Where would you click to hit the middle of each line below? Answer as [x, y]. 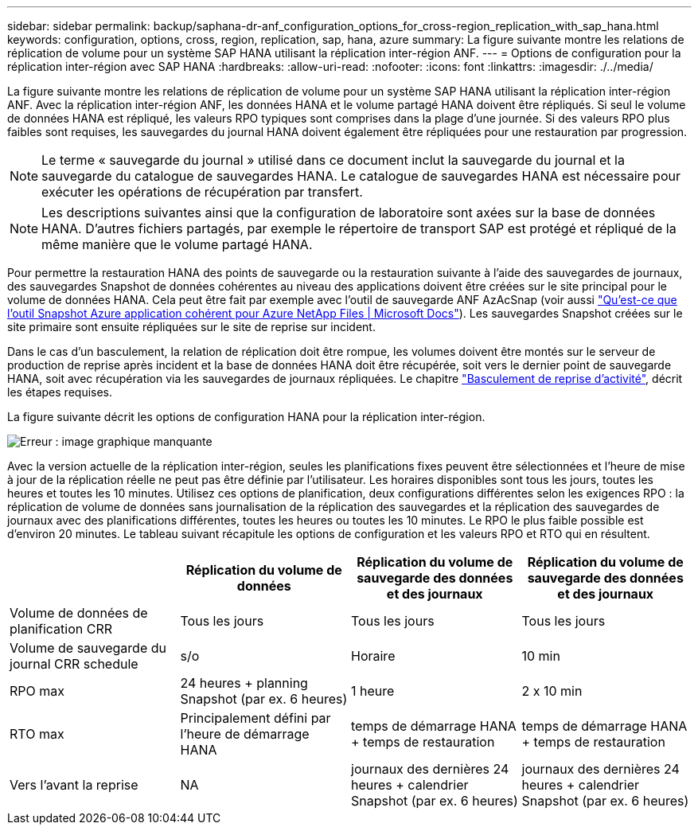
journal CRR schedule [74, 664]
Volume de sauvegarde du [88, 648]
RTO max [37, 734]
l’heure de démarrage [245, 734]
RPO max [37, 691]
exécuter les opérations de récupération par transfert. [202, 192]
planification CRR [61, 629]
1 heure [373, 691]
